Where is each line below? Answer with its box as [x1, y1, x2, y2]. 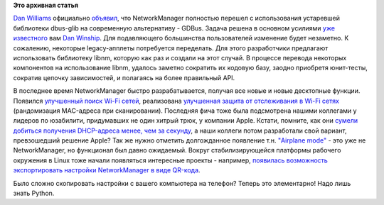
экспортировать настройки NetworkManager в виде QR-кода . [13, 166, 201, 174]
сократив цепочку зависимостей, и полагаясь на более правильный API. [13, 73, 235, 82]
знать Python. [13, 189, 55, 198]
